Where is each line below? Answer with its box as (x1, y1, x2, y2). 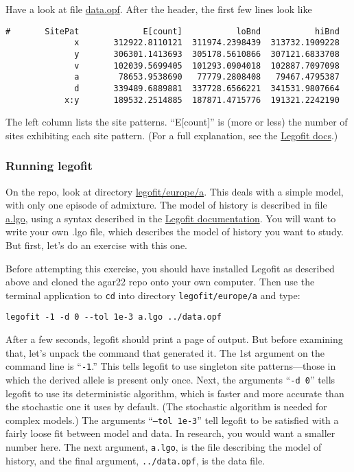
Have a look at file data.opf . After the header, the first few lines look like (5, 2, 312, 16)
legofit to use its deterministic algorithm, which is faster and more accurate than (5, 386, 344, 400)
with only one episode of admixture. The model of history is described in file (5, 198, 327, 212)
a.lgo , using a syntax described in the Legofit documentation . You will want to (5, 211, 336, 225)
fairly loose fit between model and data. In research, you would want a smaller (5, 426, 335, 440)
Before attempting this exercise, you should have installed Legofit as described (5, 261, 335, 275)
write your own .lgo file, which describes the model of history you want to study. (5, 224, 344, 239)
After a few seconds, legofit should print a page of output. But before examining (5, 332, 343, 346)
